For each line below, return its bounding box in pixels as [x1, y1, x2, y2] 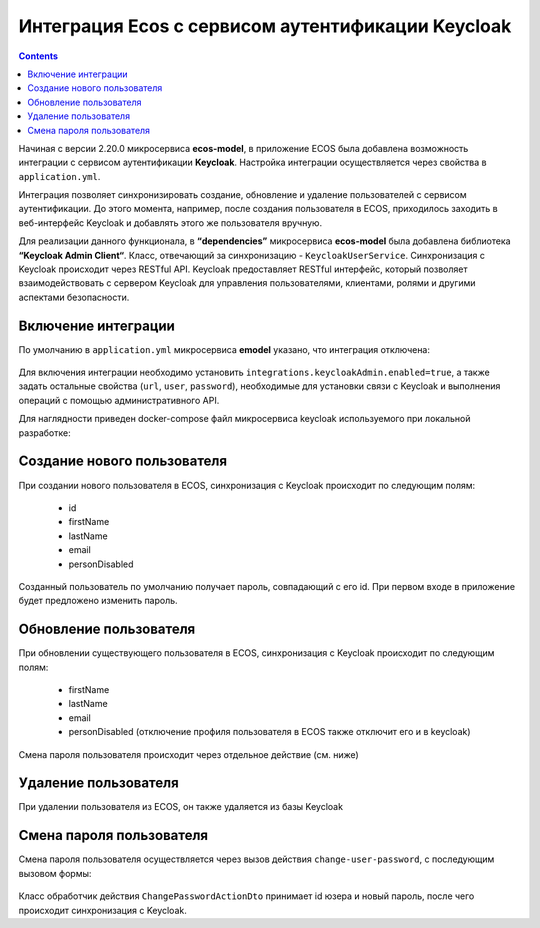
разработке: [18, 426, 71, 439]
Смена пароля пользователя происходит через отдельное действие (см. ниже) [18, 748, 359, 760]
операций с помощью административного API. [18, 394, 220, 406]
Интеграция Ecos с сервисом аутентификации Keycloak [18, 15, 512, 37]
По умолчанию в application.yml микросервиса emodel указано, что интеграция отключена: [18, 343, 430, 355]
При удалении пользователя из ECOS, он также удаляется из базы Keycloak [18, 801, 344, 813]
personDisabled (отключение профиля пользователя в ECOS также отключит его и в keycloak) [68, 726, 471, 738]
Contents [18, 50, 59, 62]
